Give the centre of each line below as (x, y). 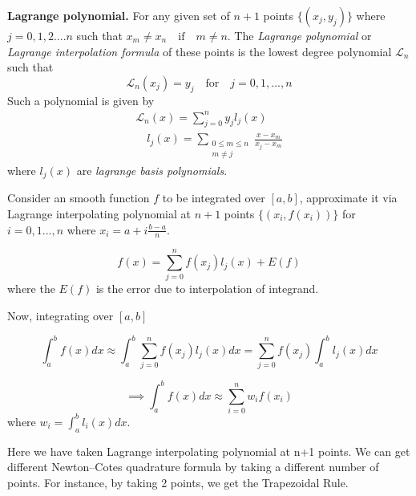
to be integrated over (214, 198)
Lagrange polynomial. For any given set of (119, 15)
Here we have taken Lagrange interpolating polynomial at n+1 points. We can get (209, 451)
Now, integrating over (61, 316)
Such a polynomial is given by (81, 100)
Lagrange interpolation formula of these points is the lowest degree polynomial (200, 51)
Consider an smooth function (79, 198)
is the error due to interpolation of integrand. (207, 289)
